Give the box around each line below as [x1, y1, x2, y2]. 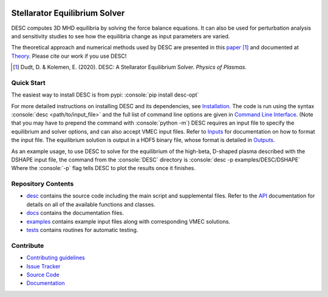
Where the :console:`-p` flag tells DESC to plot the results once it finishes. [11, 165, 196, 172]
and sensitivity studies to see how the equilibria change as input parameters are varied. [11, 32, 230, 39]
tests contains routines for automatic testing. [26, 227, 138, 234]
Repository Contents [11, 180, 74, 188]
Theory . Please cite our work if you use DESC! [11, 52, 127, 60]
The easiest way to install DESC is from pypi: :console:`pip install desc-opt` [11, 91, 199, 98]
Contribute [11, 241, 44, 250]
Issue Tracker [26, 262, 61, 270]
